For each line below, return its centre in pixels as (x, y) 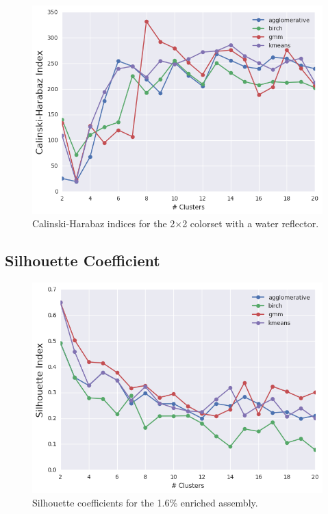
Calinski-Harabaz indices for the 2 (104, 223)
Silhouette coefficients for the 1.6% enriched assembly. (145, 502)
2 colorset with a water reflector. (251, 223)
